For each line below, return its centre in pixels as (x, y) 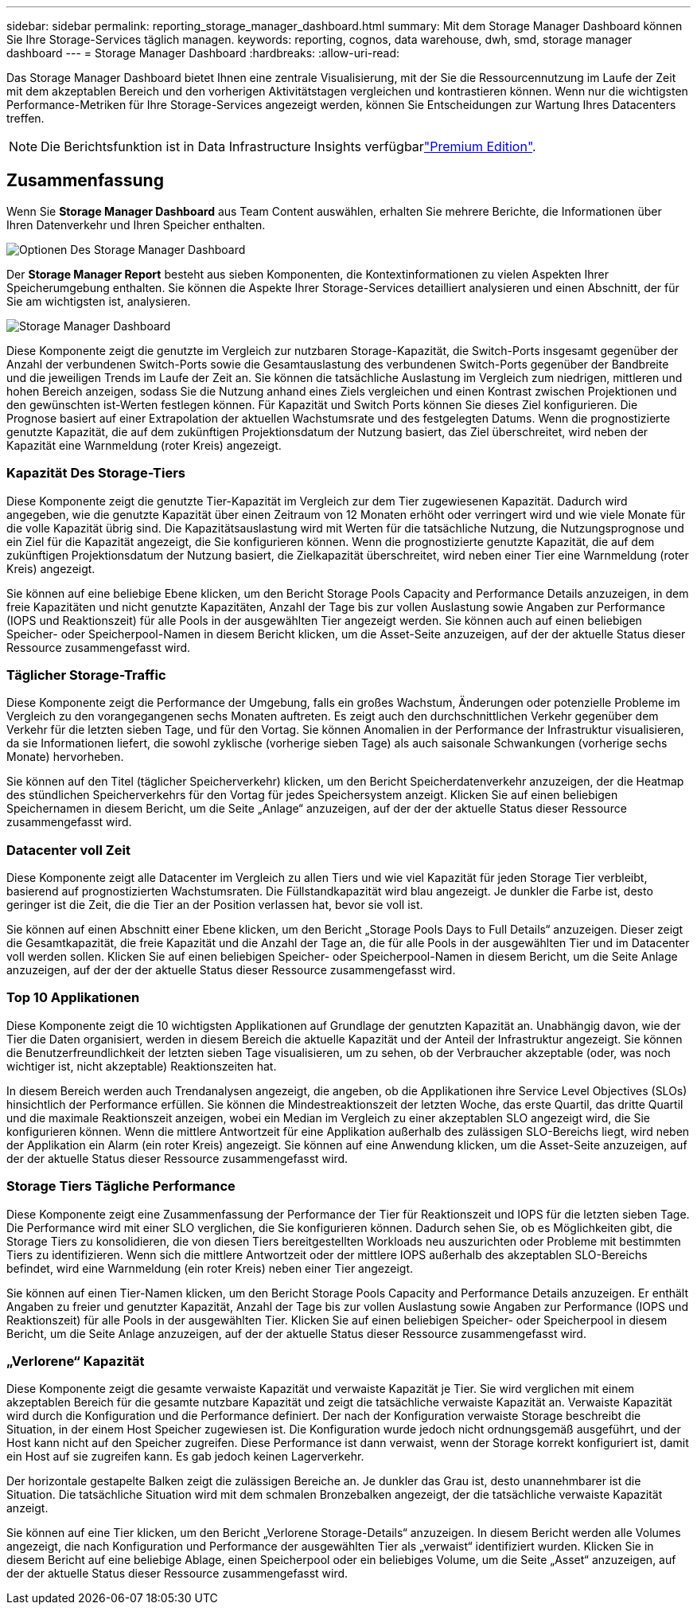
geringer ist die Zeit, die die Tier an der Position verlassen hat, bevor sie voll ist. (215, 905)
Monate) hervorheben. (65, 757)
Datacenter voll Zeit (68, 850)
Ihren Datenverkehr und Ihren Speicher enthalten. (136, 224)
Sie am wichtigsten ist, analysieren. (99, 301)
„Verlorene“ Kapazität (76, 1361)
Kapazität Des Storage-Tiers (96, 473)
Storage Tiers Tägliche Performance (121, 1186)
